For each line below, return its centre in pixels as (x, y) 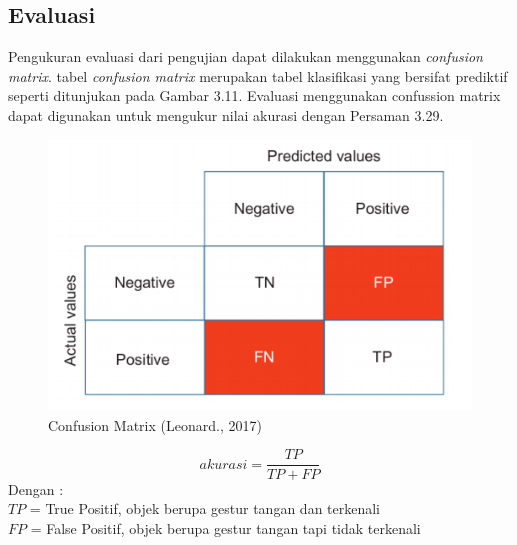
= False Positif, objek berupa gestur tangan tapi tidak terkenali (225, 527)
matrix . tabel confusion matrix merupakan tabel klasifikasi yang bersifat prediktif (258, 75)
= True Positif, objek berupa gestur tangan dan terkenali (205, 508)
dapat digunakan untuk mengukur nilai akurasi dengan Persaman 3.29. (226, 114)
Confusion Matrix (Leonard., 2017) (155, 424)
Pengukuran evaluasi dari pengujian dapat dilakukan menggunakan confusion (245, 56)
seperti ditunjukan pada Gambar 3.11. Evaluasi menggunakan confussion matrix (254, 95)
